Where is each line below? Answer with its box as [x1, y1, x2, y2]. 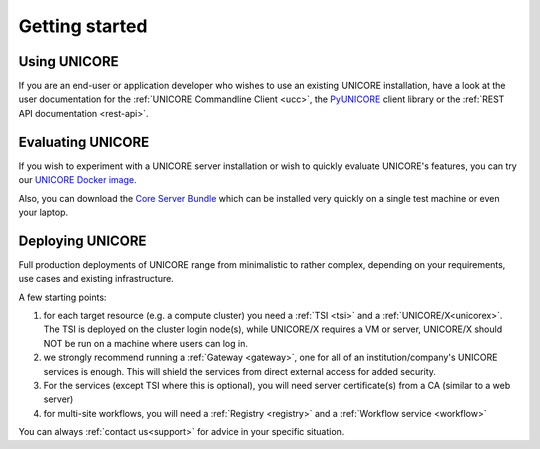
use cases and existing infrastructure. [18, 273, 174, 285]
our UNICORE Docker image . [18, 174, 137, 186]
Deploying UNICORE [18, 232, 147, 249]
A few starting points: [18, 291, 107, 303]
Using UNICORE [18, 53, 119, 70]
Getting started [18, 15, 148, 37]
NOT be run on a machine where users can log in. [43, 337, 249, 349]
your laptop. [18, 206, 69, 218]
